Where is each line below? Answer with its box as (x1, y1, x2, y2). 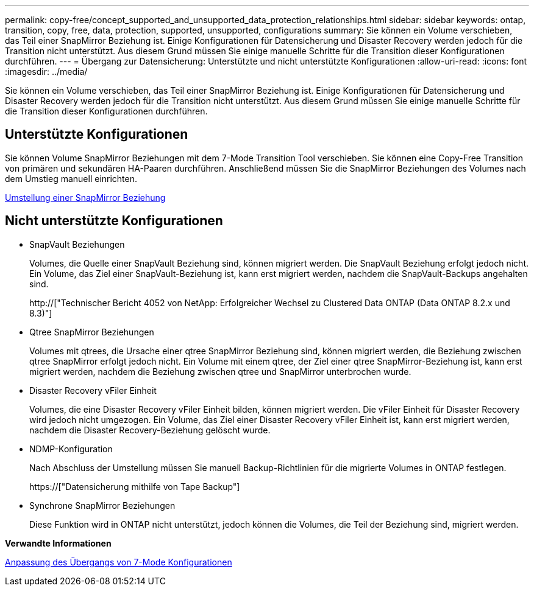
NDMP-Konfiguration (29, 443, 113, 454)
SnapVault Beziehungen (29, 239, 125, 250)
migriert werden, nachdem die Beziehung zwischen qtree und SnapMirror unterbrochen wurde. (29, 366, 411, 377)
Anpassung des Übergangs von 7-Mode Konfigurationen (5, 556, 232, 567)
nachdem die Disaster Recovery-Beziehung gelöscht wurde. (29, 424, 271, 435)
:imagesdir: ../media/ (5, 66, 88, 77)
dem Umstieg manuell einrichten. (5, 173, 138, 184)
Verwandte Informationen (5, 537, 112, 548)
